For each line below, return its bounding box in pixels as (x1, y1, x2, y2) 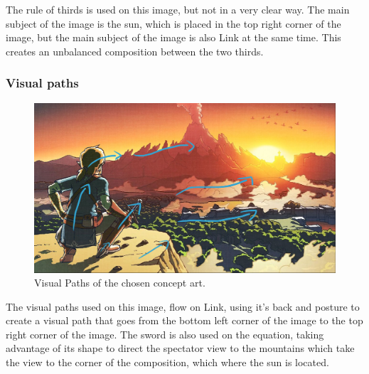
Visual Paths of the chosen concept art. (34, 275, 205, 290)
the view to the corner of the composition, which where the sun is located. (6, 355, 329, 370)
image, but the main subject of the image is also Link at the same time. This (6, 30, 341, 45)
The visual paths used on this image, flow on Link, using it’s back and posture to (6, 299, 360, 314)
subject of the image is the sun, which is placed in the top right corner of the (6, 16, 341, 31)
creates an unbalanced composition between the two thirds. (6, 43, 264, 58)
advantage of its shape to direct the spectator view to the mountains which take (6, 341, 355, 356)
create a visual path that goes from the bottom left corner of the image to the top (6, 313, 363, 328)
